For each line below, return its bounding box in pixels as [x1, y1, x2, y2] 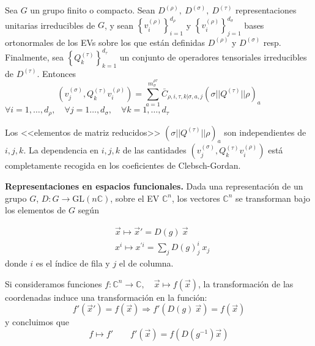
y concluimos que [5, 315, 70, 328]
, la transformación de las [198, 277, 294, 290]
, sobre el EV [110, 191, 160, 204]
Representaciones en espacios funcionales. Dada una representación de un [5, 179, 303, 192]
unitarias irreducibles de [5, 18, 95, 31]
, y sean [104, 18, 134, 31]
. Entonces [37, 67, 76, 79]
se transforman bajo [235, 191, 310, 204]
